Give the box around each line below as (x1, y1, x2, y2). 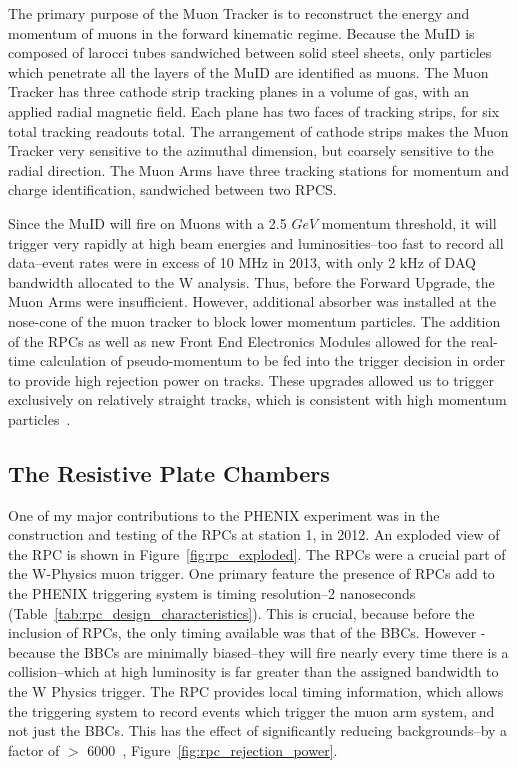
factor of (8, 739, 60, 760)
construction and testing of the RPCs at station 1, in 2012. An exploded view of (8, 524, 500, 545)
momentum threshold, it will (321, 212, 497, 233)
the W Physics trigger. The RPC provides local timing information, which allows (8, 681, 504, 702)
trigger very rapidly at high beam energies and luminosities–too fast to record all (8, 232, 504, 253)
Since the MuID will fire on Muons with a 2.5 (8, 212, 287, 233)
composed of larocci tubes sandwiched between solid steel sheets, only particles (8, 42, 492, 63)
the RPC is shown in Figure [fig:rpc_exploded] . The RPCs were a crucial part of (8, 543, 506, 564)
